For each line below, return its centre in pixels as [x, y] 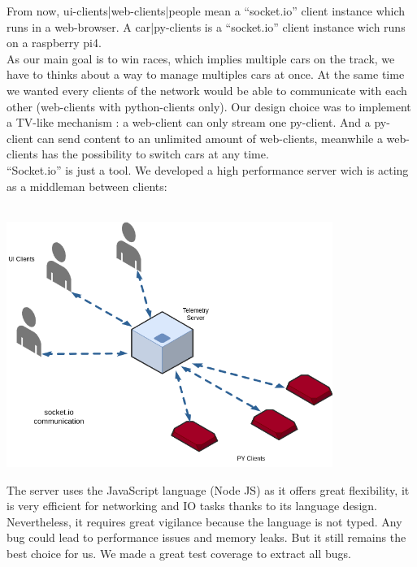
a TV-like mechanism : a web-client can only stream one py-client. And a [189, 122]
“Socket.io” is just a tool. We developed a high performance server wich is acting [208, 169]
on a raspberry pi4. [54, 43]
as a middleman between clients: [87, 186]
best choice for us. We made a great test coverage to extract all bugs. [179, 554]
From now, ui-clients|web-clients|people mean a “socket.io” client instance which [206, 11]
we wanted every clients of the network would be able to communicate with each [207, 90]
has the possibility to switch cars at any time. [155, 154]
